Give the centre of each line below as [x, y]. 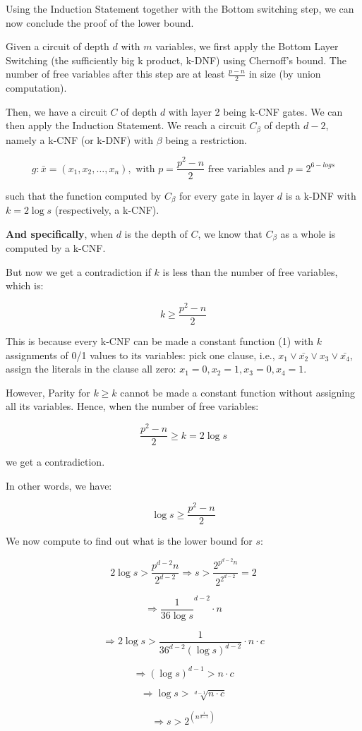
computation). [36, 88]
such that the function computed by [84, 195]
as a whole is [308, 233]
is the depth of [156, 233]
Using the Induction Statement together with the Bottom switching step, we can [180, 8]
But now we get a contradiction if [78, 271]
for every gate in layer [227, 195]
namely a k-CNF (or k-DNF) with [80, 139]
